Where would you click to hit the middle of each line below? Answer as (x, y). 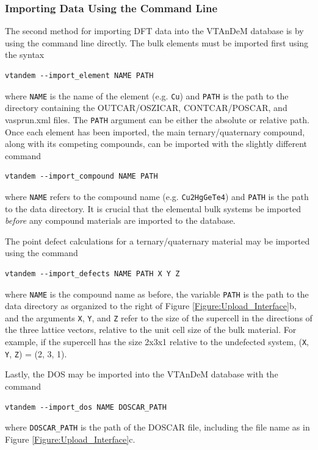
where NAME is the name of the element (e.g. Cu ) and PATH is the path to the (147, 95)
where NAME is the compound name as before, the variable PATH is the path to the (157, 294)
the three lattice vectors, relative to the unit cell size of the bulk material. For (151, 330)
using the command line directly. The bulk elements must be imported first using (157, 42)
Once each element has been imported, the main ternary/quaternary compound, (155, 131)
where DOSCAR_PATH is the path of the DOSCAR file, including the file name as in (157, 427)
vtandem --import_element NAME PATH (79, 76)
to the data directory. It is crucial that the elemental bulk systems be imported (153, 208)
